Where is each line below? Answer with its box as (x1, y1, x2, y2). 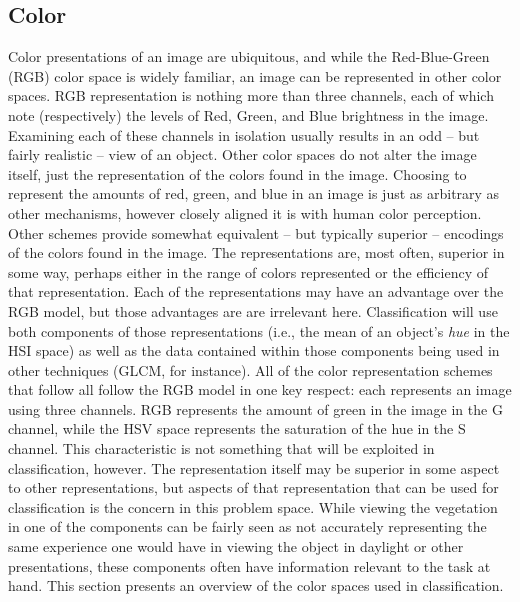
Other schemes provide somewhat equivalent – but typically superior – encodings (8, 222, 504, 243)
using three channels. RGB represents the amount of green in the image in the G (8, 398, 503, 419)
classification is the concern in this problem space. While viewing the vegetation (8, 496, 498, 517)
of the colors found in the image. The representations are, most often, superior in (8, 242, 505, 263)
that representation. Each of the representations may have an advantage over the (8, 281, 504, 302)
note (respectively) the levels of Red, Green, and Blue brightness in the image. (8, 104, 489, 125)
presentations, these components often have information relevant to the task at (8, 555, 491, 576)
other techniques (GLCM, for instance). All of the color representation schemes (8, 359, 493, 380)
